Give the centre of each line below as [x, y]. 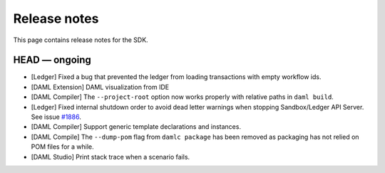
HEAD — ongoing [52, 60]
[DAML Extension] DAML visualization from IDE [100, 87]
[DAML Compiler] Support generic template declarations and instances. [136, 127]
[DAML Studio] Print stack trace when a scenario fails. [111, 157]
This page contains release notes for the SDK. [81, 40]
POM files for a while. [62, 147]
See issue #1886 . [56, 117]
